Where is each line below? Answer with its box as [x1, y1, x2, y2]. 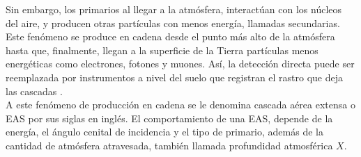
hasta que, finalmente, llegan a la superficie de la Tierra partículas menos [6, 42, 318, 57]
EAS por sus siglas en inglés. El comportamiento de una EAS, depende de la [6, 110, 333, 125]
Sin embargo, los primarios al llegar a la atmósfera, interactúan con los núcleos [6, 2, 342, 16]
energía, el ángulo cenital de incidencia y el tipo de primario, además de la [6, 124, 323, 139]
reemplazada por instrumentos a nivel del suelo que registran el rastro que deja [6, 69, 344, 84]
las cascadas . [6, 83, 63, 98]
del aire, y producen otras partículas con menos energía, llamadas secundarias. [6, 15, 340, 30]
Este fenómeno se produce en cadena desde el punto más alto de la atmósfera [6, 29, 335, 44]
